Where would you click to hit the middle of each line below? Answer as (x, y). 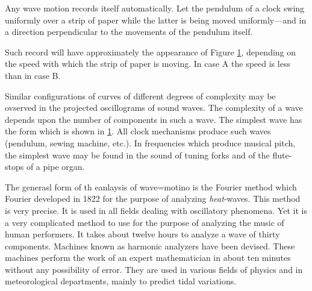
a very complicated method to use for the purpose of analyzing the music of (145, 222)
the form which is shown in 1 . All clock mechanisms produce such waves (138, 131)
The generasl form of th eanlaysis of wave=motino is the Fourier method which (151, 186)
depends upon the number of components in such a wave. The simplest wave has (154, 119)
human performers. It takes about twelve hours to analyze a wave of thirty (142, 234)
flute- (282, 155)
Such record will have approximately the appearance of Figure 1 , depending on (151, 52)
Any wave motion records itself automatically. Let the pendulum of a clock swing (155, 8)
